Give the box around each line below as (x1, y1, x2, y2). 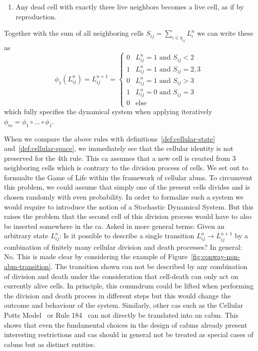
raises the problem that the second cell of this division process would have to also (4, 211, 252, 221)
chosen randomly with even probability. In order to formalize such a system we (4, 192, 244, 202)
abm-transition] (4, 261, 51, 272)
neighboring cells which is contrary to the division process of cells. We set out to (4, 162, 249, 173)
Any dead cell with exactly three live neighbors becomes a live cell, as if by (15, 1, 244, 11)
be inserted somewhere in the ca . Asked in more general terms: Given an (4, 220, 225, 231)
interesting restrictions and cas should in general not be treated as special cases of (4, 329, 254, 340)
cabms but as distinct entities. (4, 339, 96, 349)
